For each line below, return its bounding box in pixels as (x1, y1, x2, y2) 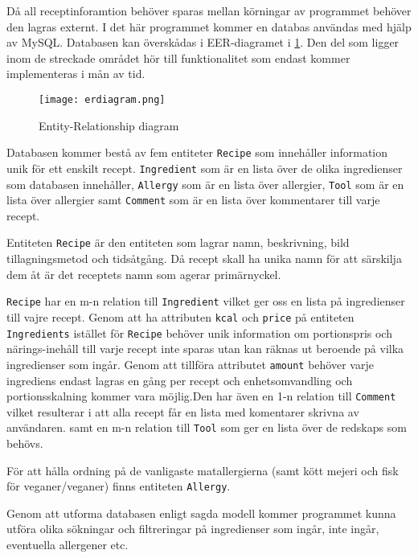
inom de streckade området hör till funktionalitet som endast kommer (6, 49, 350, 66)
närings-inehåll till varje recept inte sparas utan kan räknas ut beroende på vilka (6, 340, 404, 357)
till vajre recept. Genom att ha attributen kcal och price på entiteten (6, 308, 354, 325)
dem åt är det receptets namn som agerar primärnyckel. (6, 265, 281, 282)
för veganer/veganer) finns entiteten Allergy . (6, 478, 231, 494)
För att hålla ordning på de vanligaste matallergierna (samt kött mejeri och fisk (6, 462, 399, 478)
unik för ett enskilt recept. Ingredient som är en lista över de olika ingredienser (6, 159, 403, 176)
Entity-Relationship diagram (39, 117, 179, 133)
